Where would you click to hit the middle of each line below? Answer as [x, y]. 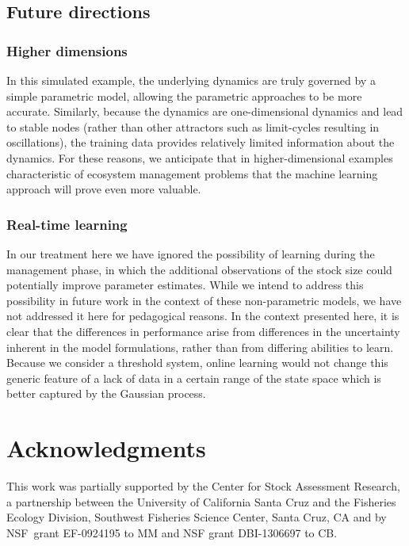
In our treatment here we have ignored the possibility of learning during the [191, 253]
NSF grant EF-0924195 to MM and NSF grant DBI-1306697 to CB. [172, 532]
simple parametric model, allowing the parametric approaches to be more [184, 95]
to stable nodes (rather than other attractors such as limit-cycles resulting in [193, 126]
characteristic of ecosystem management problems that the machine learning [192, 173]
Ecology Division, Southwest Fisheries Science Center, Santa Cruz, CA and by [197, 517]
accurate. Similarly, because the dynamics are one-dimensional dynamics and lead [205, 111]
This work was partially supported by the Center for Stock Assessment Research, [203, 486]
